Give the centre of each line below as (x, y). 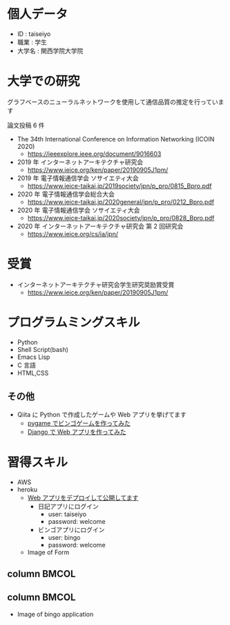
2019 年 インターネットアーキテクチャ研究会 (80, 162)
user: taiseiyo (67, 514)
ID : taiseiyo (34, 34)
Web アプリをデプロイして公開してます (83, 498)
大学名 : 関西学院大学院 (50, 51)
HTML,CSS (33, 373)
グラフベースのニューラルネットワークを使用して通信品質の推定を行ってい (113, 102)
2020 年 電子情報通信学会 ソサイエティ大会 (78, 210)
